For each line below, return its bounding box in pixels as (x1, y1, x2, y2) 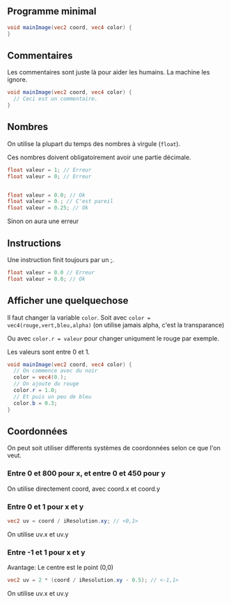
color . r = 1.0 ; (13, 387, 58, 394)
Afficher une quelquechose (7, 295, 129, 307)
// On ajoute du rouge (13, 380, 79, 388)
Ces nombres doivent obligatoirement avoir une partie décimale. (7, 153, 191, 161)
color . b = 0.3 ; (13, 400, 58, 407)
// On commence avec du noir (13, 368, 98, 375)
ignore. (7, 76, 28, 84)
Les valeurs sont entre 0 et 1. (7, 348, 90, 356)
